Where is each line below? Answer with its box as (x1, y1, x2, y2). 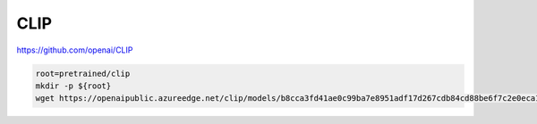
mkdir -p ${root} (35, 80, 112, 91)
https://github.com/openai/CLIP (16, 45, 133, 55)
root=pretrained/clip (35, 68, 131, 79)
